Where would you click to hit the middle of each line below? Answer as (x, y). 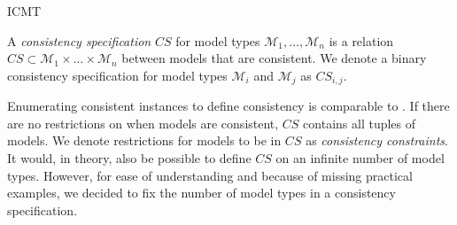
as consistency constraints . (377, 140)
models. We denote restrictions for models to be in (144, 140)
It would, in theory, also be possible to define (129, 158)
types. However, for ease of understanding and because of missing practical (210, 175)
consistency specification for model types (117, 75)
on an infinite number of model (360, 158)
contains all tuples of (360, 123)
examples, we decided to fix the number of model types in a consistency (201, 193)
